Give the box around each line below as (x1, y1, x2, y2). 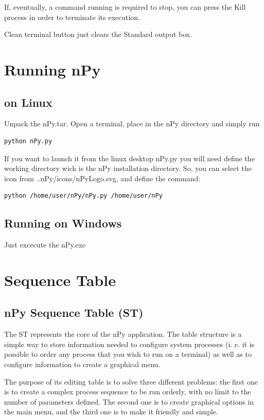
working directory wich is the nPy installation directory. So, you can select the (4, 163, 252, 174)
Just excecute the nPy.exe (4, 239, 86, 250)
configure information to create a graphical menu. (4, 359, 161, 370)
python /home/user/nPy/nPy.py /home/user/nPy (4, 192, 163, 200)
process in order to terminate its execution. (4, 11, 140, 22)
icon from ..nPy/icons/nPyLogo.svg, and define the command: (4, 173, 201, 183)
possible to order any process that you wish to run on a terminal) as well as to (4, 349, 252, 359)
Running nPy (4, 59, 101, 80)
